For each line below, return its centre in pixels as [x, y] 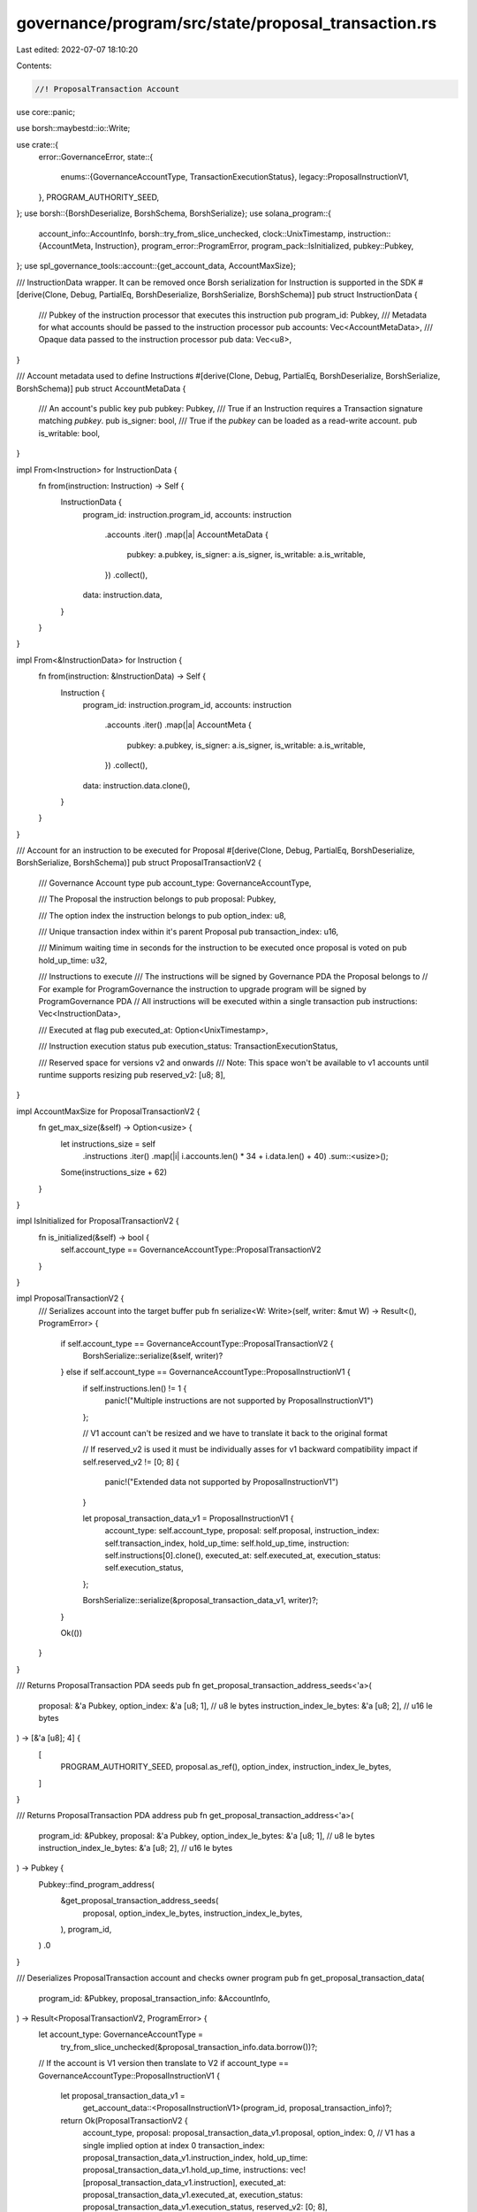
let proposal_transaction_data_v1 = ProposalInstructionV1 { [188, 1518]
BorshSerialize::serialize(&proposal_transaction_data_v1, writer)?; [201, 1601]
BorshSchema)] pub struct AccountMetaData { [101, 388]
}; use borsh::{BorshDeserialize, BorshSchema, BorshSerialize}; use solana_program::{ [174, 213]
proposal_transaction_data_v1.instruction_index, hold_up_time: [195, 2157]
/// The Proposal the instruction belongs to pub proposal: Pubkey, [157, 899]
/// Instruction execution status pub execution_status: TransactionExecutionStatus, [188, 1046]
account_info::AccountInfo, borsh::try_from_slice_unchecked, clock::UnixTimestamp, [192, 234]
